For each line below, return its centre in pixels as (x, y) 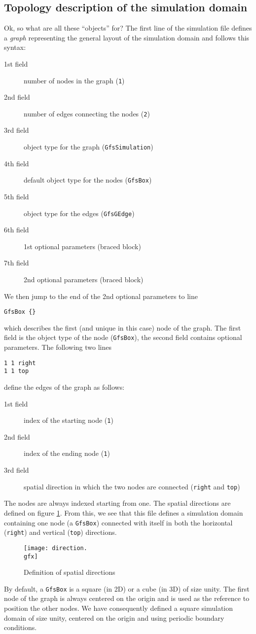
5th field (17, 196)
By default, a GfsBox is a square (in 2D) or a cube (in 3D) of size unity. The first (127, 588)
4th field (17, 163)
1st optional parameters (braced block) (82, 246)
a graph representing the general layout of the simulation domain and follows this (127, 37)
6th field (17, 230)
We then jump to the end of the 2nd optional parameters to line (101, 296)
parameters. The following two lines (58, 347)
